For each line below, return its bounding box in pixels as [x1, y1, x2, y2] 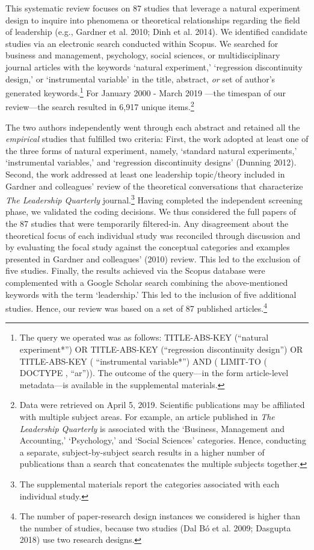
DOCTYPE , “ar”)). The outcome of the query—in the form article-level [19, 366, 289, 379]
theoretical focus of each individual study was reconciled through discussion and [5, 229, 301, 241]
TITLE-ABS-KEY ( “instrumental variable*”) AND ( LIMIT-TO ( [19, 354, 267, 367]
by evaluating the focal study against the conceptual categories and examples [5, 241, 290, 253]
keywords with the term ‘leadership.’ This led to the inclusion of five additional [5, 288, 297, 300]
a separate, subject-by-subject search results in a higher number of [19, 445, 265, 458]
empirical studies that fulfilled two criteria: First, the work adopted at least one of [5, 132, 309, 145]
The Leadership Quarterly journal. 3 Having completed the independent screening [5, 192, 303, 206]
